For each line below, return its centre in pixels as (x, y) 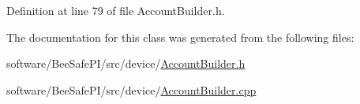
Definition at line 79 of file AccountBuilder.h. (116, 10)
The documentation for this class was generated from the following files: (180, 37)
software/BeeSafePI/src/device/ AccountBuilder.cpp (131, 89)
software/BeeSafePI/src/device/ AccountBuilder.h (126, 63)
